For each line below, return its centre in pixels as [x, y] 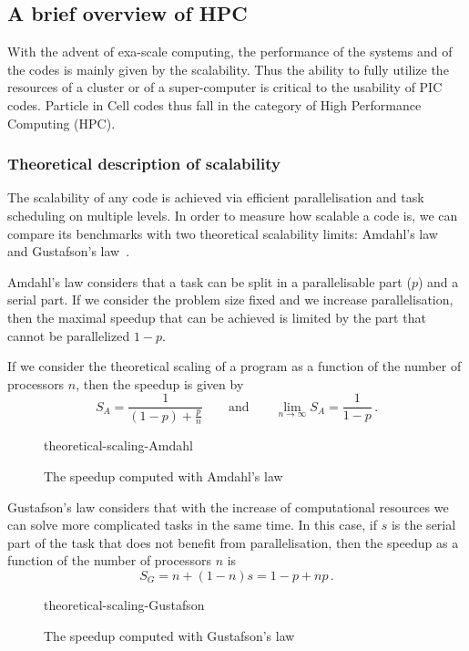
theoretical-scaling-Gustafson [124, 604]
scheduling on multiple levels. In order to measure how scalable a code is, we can [233, 215]
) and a [438, 281]
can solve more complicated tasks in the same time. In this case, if [193, 525]
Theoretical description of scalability [144, 164]
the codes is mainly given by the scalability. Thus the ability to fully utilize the [228, 69]
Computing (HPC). [61, 123]
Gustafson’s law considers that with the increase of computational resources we [228, 506]
